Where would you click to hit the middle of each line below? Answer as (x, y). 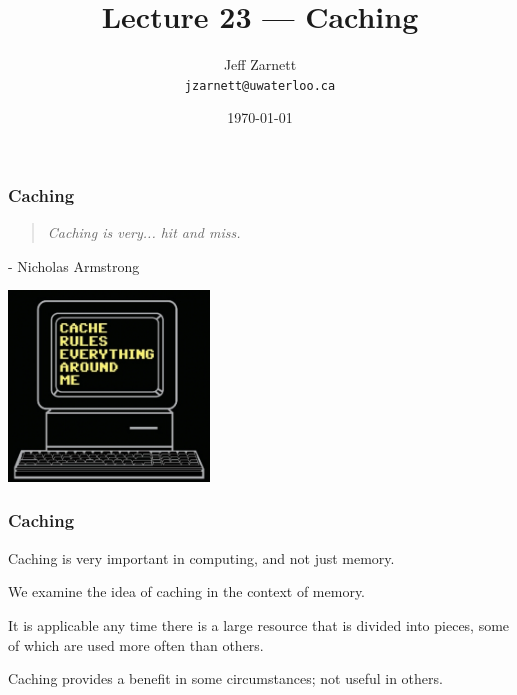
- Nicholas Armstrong (74, 265)
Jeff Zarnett (260, 64)
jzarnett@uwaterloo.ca (260, 85)
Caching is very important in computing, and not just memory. (201, 557)
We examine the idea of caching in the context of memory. (187, 591)
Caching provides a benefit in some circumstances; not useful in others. (225, 678)
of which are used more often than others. (136, 644)
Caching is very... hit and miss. (144, 232)
